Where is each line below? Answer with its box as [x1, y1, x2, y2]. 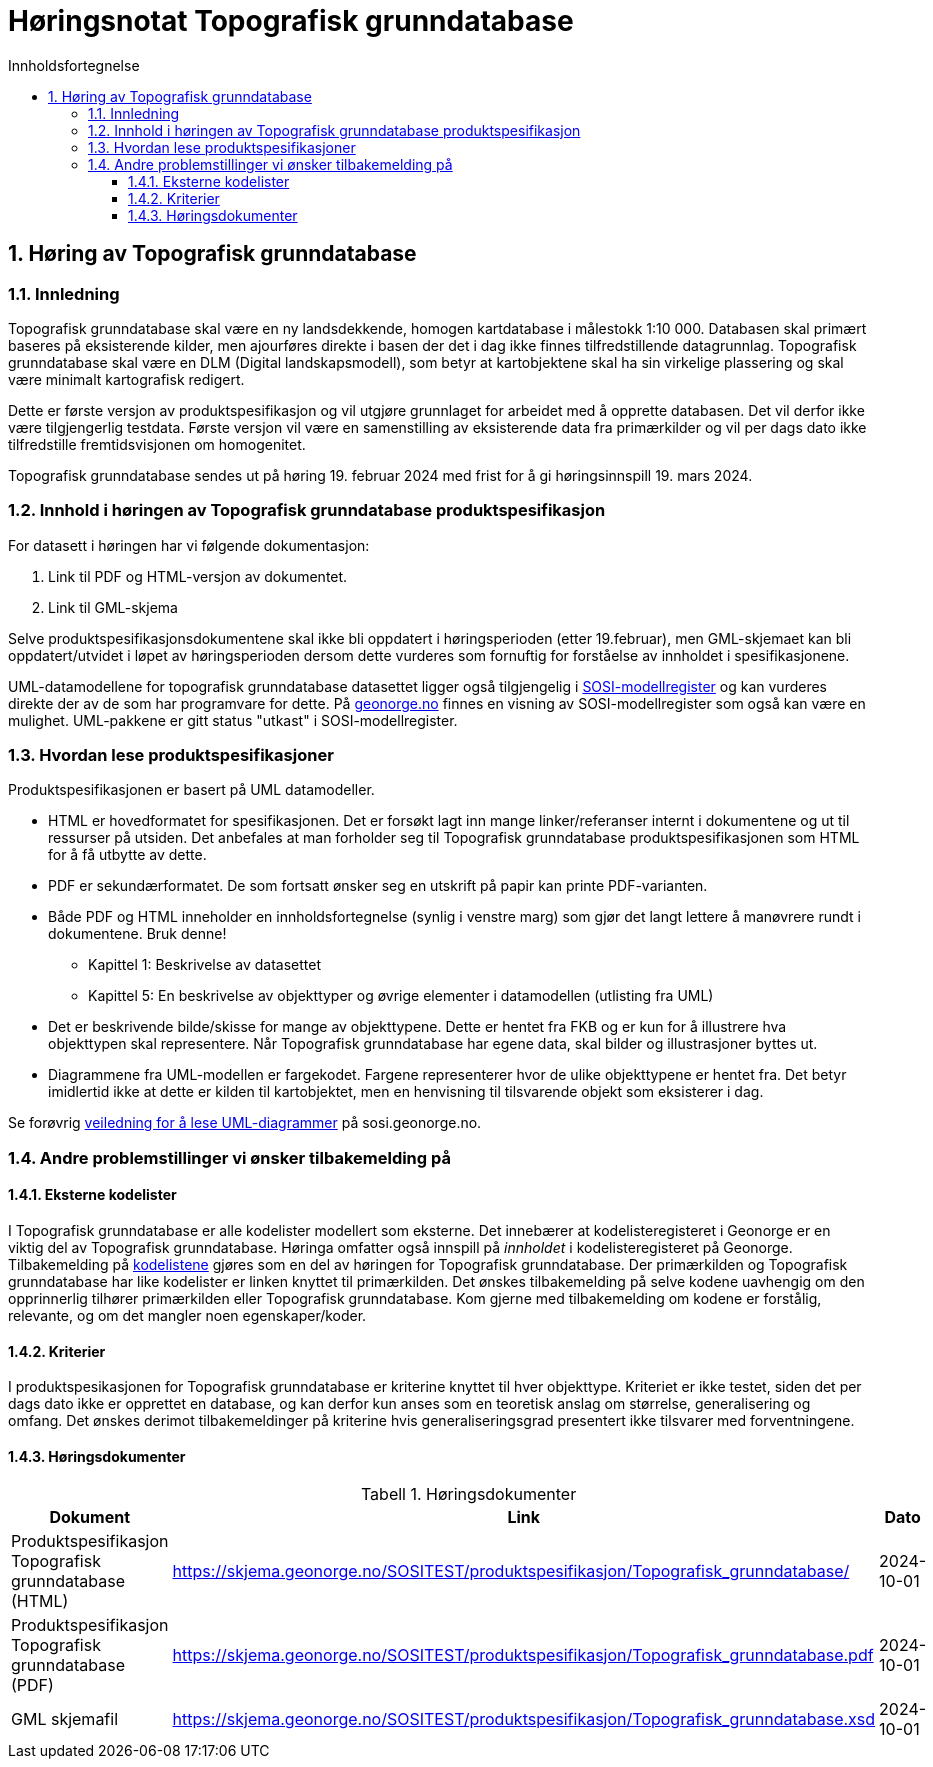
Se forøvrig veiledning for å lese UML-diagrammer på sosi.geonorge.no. [8, 1114, 482, 1132]
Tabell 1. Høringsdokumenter [360, 1483, 577, 1504]
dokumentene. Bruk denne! [48, 925, 227, 943]
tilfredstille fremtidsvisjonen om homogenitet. [8, 435, 306, 453]
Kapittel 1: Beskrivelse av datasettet [88, 956, 321, 974]
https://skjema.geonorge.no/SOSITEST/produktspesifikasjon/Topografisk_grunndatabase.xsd [172, 1708, 876, 1729]
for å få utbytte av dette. [48, 846, 207, 864]
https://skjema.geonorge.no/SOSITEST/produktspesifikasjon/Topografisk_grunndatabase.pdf [172, 1644, 874, 1665]
